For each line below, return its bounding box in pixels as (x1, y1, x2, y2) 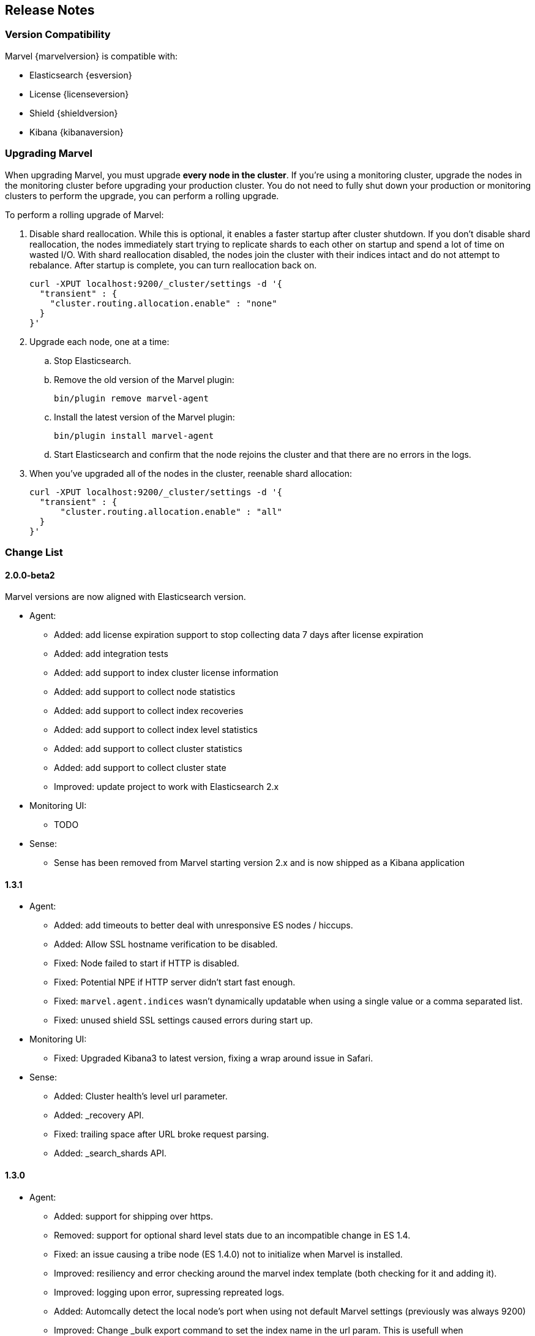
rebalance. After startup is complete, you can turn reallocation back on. (29, 259, 317, 270)
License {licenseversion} (29, 88, 129, 99)
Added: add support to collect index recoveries (54, 705, 244, 716)
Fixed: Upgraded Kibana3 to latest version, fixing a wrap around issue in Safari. (54, 1053, 373, 1064)
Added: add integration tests (54, 648, 168, 659)
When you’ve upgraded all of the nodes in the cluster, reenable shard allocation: (29, 468, 352, 479)
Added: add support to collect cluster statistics (54, 743, 242, 754)
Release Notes (5, 2, 95, 18)
